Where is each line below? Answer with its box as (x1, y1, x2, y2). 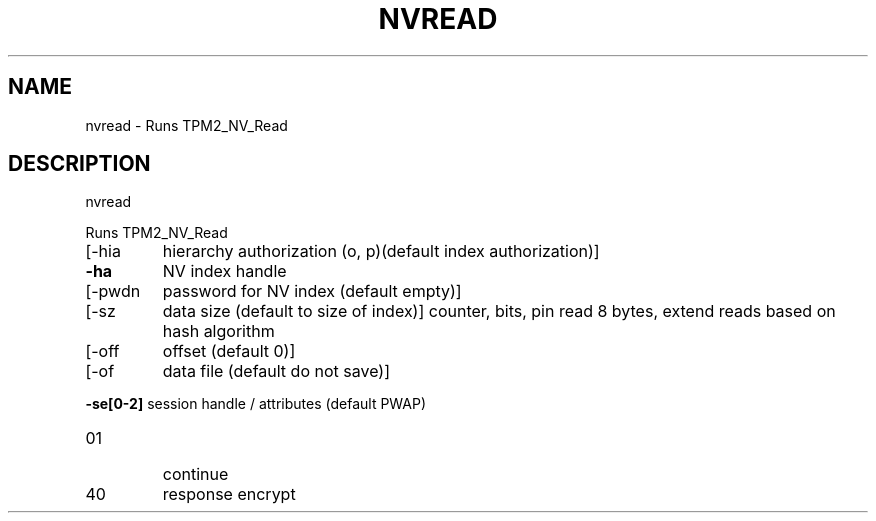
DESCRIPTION (8, 151, 151, 177)
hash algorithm (162, 321, 275, 342)
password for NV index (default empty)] (162, 281, 462, 302)
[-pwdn (85, 281, 141, 302)
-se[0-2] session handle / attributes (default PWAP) (85, 395, 427, 413)
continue (162, 464, 229, 485)
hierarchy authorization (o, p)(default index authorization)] (162, 241, 600, 262)
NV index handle (162, 261, 287, 282)
